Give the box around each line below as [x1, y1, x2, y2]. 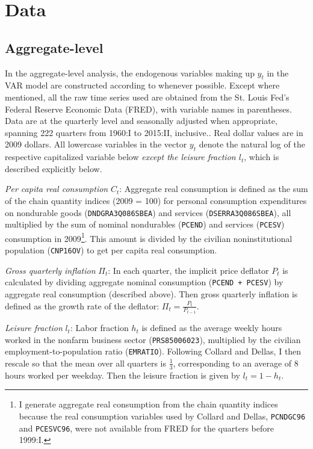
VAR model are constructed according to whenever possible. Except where [5, 79, 280, 91]
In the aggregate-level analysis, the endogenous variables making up [5, 66, 255, 79]
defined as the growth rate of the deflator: [5, 299, 160, 312]
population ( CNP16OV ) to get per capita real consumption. [5, 244, 217, 256]
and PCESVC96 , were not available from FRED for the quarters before [19, 421, 274, 434]
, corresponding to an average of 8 [173, 356, 299, 369]
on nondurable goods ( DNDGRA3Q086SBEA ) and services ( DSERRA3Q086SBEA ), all [5, 206, 291, 218]
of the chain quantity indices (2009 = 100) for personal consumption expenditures [5, 194, 307, 206]
